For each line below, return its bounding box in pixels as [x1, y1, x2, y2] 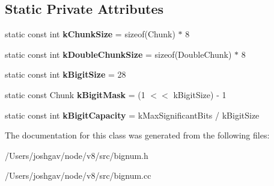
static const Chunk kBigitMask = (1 [5, 88, 145, 101]
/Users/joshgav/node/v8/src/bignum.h [5, 149, 148, 161]
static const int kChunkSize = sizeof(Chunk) [5, 28, 175, 40]
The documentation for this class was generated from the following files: [5, 129, 270, 141]
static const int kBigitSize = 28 [5, 68, 126, 81]
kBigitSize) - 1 [173, 88, 227, 101]
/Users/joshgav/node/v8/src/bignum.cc [5, 169, 151, 182]
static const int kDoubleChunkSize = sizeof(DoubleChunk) [5, 48, 232, 60]
